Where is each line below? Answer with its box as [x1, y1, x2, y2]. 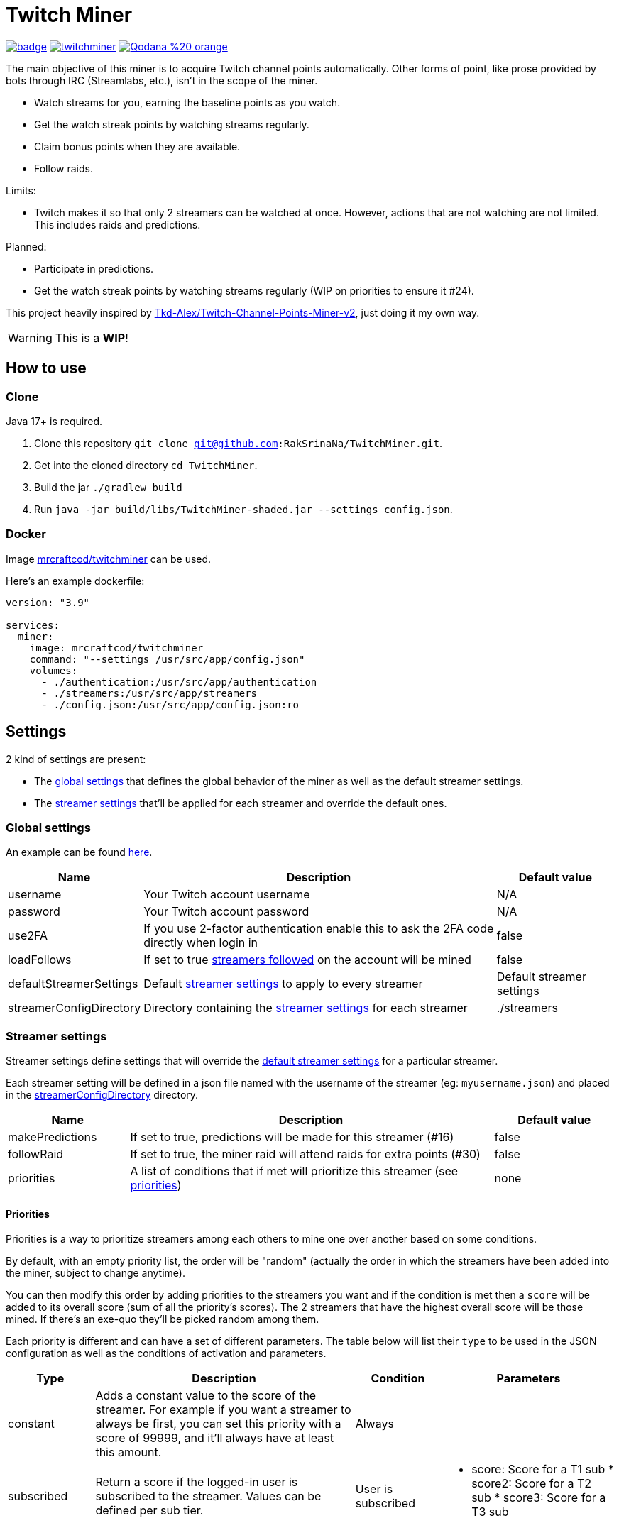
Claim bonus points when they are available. [34, 140, 241, 153]
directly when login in [143, 935, 258, 950]
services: [6, 619, 60, 631]
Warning [8, 330, 53, 345]
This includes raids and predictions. [34, 218, 201, 231]
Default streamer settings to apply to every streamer [143, 977, 423, 991]
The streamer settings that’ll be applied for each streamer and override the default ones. [34, 796, 447, 809]
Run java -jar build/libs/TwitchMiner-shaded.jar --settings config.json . [34, 502, 453, 515]
